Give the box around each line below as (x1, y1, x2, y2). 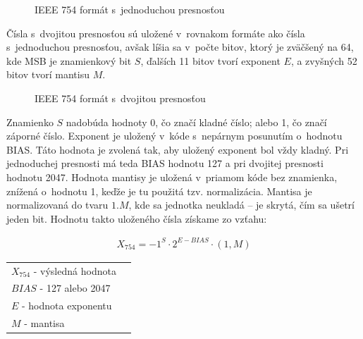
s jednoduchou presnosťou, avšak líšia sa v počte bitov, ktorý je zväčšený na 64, (6, 39, 354, 54)
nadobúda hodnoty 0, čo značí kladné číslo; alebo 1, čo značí (66, 114, 327, 129)
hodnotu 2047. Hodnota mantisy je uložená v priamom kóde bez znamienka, (6, 169, 338, 184)
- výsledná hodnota (33, 263, 116, 278)
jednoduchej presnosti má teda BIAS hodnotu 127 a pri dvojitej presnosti (6, 156, 324, 171)
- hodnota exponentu (22, 298, 112, 313)
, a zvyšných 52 (290, 53, 357, 68)
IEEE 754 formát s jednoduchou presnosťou (35, 2, 225, 16)
